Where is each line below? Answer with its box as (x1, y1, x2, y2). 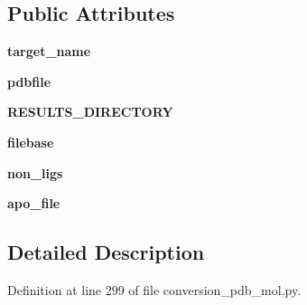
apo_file (7, 194, 60, 213)
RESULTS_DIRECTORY (7, 102, 173, 121)
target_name (7, 42, 91, 61)
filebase (7, 132, 54, 151)
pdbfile (7, 71, 51, 91)
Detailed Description (7, 238, 205, 266)
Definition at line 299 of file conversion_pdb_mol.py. (7, 280, 302, 299)
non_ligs (7, 163, 63, 182)
